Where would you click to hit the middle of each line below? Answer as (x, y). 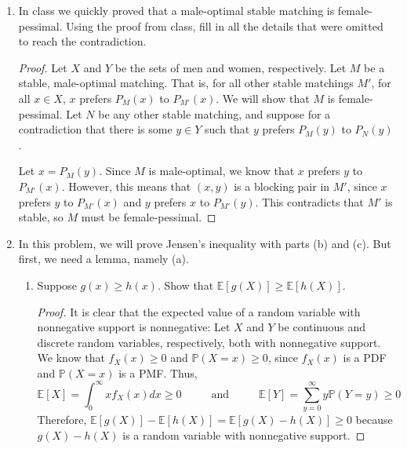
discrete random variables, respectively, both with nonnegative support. (209, 342)
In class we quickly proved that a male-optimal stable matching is (176, 10)
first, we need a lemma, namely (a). (104, 259)
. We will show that (263, 98)
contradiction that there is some (95, 129)
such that (227, 129)
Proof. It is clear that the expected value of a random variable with (199, 311)
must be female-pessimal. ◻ (149, 217)
